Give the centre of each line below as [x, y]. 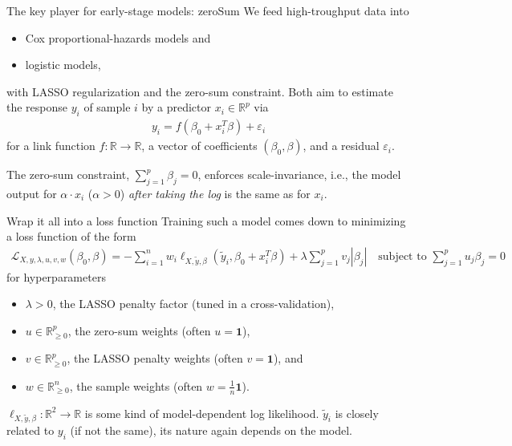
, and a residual [341, 146]
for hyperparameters [56, 276]
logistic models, [63, 65]
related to [30, 430]
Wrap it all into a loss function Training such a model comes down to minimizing [206, 220]
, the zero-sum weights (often [139, 330]
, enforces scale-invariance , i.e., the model [299, 174]
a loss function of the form [71, 236]
